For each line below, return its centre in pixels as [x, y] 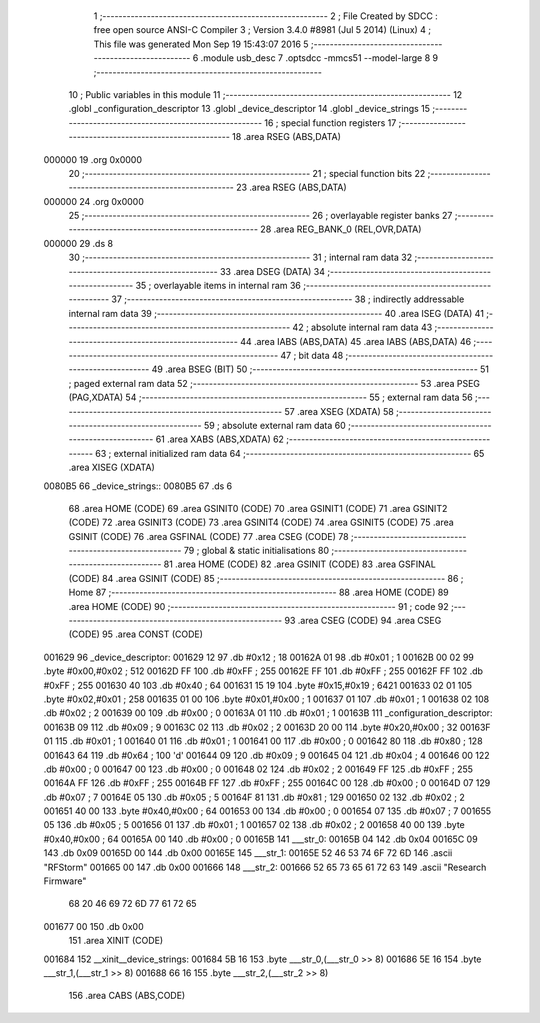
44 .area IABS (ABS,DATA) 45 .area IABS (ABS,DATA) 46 [356, 341]
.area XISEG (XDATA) [111, 467]
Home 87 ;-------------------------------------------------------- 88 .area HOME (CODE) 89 [258, 592]
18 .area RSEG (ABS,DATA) [286, 137]
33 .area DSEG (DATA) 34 [272, 271]
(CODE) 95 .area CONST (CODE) [136, 634]
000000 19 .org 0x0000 [93, 159]
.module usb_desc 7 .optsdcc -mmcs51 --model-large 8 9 [319, 58]
